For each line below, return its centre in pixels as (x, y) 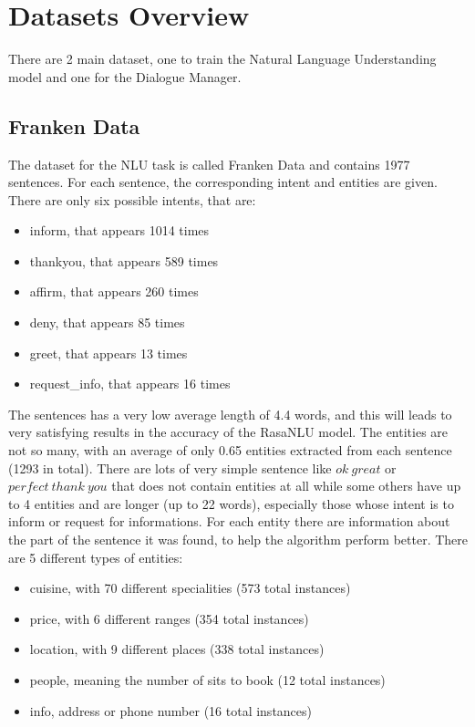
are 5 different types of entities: (96, 557)
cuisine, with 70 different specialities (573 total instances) (190, 588)
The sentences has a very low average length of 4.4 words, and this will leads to (230, 414)
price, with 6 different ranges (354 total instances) (169, 618)
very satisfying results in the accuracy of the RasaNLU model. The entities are (228, 432)
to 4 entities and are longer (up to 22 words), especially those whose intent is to (231, 503)
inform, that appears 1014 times (119, 230)
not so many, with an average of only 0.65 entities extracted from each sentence (230, 450)
